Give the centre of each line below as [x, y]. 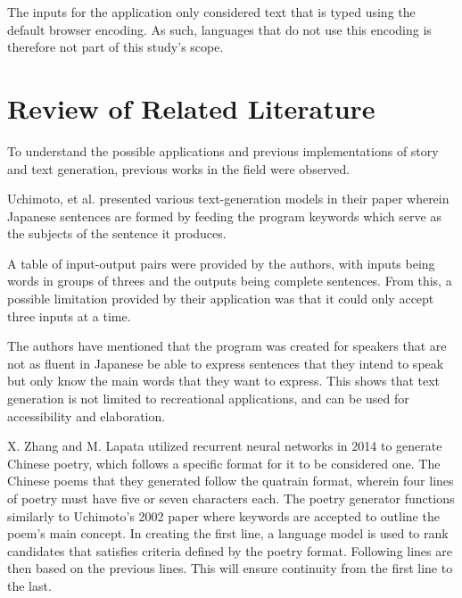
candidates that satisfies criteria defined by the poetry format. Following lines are [230, 550]
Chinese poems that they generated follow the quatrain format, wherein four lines [231, 481]
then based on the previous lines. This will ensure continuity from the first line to [230, 568]
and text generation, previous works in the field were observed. [179, 168]
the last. [29, 585]
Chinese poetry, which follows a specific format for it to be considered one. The [224, 463]
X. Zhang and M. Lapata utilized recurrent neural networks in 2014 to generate [225, 446]
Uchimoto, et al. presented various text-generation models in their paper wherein [228, 199]
